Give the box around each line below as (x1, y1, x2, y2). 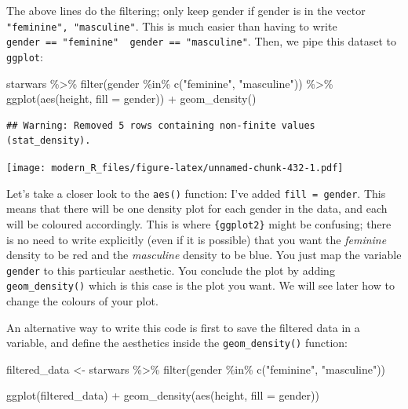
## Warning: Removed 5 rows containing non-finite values (6, 119, 315, 131)
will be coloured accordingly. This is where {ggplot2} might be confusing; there (6, 215, 392, 232)
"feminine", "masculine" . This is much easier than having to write (6, 17, 337, 34)
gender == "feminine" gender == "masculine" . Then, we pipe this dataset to (6, 33, 396, 49)
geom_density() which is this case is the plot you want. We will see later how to (6, 277, 395, 294)
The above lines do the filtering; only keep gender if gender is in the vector (6, 2, 366, 18)
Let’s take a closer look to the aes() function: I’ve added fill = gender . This (6, 184, 386, 201)
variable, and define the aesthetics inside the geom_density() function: (6, 334, 348, 351)
